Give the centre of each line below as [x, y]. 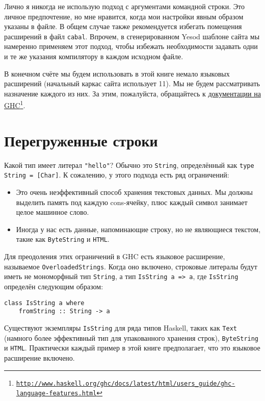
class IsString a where [44, 303]
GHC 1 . [15, 105]
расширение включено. [39, 357]
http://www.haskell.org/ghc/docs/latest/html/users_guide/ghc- [126, 383]
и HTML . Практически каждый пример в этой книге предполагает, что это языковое [132, 348]
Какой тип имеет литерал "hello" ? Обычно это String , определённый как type [129, 165]
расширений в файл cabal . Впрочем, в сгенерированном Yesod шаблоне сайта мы [132, 36]
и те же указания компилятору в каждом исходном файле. [94, 56]
